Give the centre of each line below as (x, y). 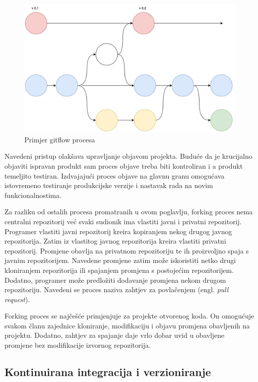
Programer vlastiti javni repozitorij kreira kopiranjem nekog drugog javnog (118, 231)
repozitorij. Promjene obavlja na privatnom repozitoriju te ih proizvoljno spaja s (127, 250)
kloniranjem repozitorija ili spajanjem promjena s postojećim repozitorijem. (119, 270)
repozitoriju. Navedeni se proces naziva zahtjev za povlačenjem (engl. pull (117, 289)
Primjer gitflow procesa (60, 139)
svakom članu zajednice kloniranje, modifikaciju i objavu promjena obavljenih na (127, 325)
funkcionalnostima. (33, 195)
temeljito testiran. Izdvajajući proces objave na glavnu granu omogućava (115, 175)
